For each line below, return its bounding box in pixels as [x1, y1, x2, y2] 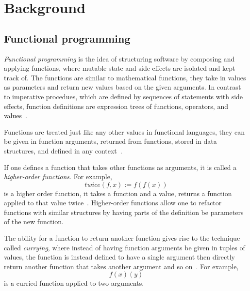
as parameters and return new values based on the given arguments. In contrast [4, 82, 241, 92]
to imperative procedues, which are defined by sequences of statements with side [4, 91, 243, 101]
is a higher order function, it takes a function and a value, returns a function [4, 188, 232, 198]
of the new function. [4, 216, 64, 227]
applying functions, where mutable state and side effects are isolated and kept [4, 63, 235, 73]
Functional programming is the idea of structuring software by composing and [4, 53, 235, 63]
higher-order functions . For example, [4, 171, 112, 182]
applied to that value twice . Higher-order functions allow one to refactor [4, 198, 222, 208]
